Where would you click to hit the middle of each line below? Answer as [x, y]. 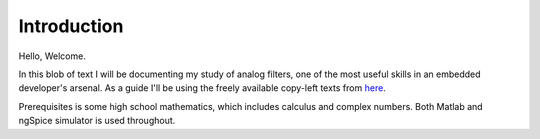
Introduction [71, 26]
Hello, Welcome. [52, 56]
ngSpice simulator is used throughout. [97, 121]
